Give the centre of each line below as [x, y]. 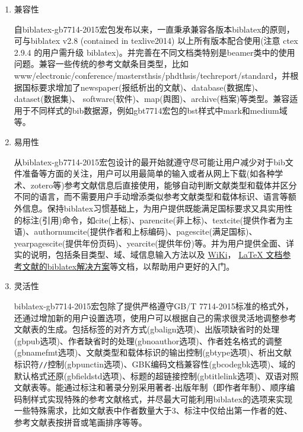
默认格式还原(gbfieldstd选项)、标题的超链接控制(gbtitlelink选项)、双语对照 [156, 375]
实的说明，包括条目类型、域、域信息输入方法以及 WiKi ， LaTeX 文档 [148, 255]
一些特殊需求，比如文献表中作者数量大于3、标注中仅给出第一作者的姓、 [153, 410]
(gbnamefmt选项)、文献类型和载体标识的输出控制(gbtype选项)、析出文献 [153, 352]
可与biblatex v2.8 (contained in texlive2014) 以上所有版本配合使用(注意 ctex [156, 41]
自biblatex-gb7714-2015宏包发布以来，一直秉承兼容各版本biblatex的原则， [154, 29]
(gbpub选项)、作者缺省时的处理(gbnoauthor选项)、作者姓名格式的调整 [148, 340]
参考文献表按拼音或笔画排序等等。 [80, 422]
